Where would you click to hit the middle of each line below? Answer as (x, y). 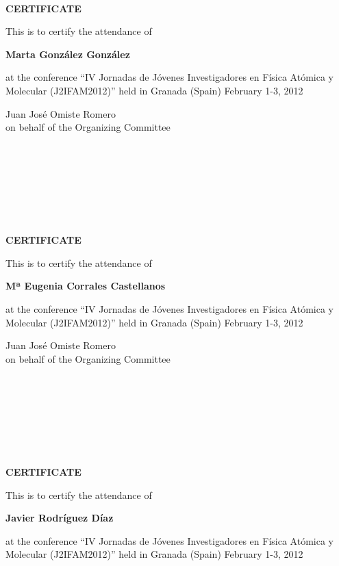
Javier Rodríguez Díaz (60, 518)
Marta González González (68, 54)
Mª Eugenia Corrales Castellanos (86, 286)
